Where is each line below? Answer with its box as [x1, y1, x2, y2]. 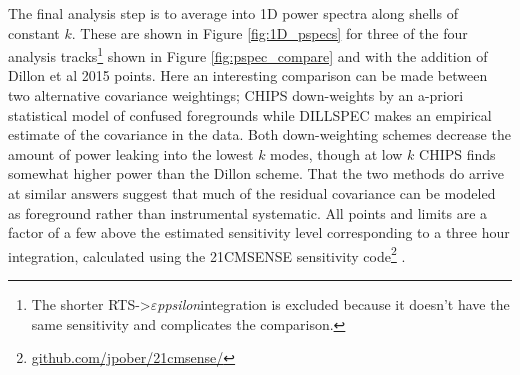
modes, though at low [270, 143, 403, 164]
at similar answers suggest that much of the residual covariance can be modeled [8, 183, 496, 203]
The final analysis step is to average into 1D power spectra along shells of [8, 3, 458, 23]
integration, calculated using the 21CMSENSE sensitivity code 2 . [8, 242, 406, 266]
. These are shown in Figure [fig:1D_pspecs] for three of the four [71, 22, 468, 43]
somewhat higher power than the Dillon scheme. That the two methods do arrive [8, 163, 504, 184]
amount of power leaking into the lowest [8, 143, 254, 164]
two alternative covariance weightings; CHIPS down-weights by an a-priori [8, 85, 464, 106]
